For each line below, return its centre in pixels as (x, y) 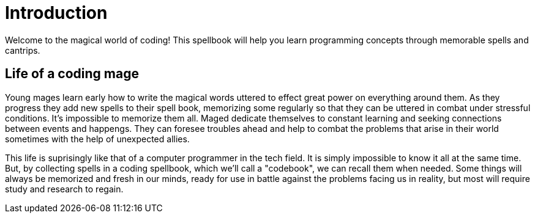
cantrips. (23, 50)
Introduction (56, 13)
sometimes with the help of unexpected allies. (97, 139)
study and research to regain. (64, 189)
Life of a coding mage (72, 74)
